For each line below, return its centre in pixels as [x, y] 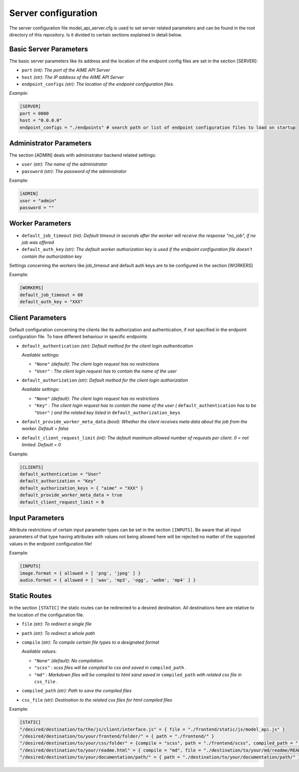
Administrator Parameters [50, 143]
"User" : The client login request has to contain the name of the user [105, 371]
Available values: [39, 651]
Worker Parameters [40, 224]
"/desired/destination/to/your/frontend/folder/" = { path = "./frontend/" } [117, 736]
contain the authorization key [52, 256]
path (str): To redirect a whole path [58, 633]
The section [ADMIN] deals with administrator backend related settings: [83, 155]
